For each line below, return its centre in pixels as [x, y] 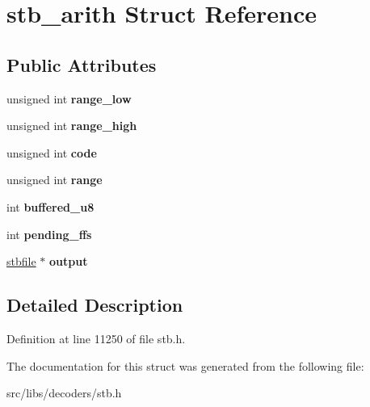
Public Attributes [82, 64]
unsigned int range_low [69, 98]
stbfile [21, 261]
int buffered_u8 [50, 206]
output [68, 261]
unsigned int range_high [72, 126]
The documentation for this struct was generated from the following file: [185, 365]
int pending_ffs [49, 234]
